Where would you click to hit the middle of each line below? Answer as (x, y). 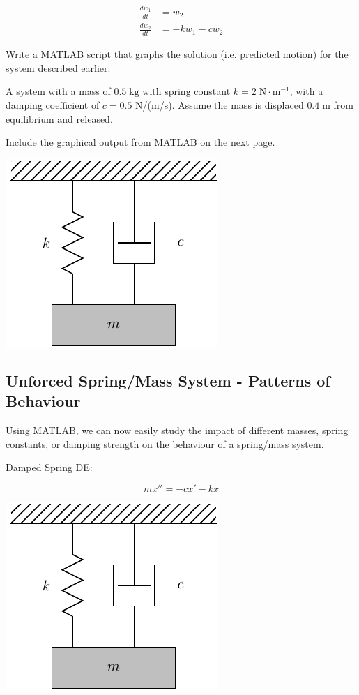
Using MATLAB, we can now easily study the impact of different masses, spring (177, 429)
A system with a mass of (58, 91)
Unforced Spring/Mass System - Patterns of (168, 380)
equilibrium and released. (59, 118)
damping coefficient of (53, 104)
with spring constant (186, 91)
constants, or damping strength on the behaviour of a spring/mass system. (165, 443)
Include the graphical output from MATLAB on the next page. (140, 142)
